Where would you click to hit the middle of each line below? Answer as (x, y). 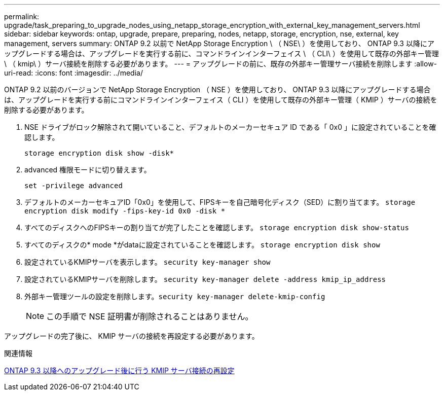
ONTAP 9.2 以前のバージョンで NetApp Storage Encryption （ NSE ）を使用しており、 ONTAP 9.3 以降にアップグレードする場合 (217, 89)
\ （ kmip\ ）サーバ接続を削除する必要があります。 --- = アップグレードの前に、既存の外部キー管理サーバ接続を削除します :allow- (221, 64)
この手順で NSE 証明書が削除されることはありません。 (150, 316)
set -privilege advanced (73, 186)
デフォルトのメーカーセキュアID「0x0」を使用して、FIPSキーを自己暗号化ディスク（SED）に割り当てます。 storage (220, 202)
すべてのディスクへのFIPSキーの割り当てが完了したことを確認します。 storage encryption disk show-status (217, 227)
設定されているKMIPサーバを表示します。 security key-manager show (147, 262)
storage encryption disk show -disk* (99, 153)
